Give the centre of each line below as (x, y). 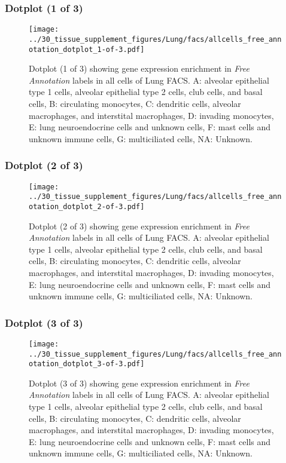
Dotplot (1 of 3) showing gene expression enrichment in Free (139, 68)
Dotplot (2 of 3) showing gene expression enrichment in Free (139, 226)
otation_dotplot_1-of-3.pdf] (87, 49)
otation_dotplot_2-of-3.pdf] (87, 206)
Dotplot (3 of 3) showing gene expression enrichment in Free (139, 383)
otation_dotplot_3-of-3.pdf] (87, 364)
